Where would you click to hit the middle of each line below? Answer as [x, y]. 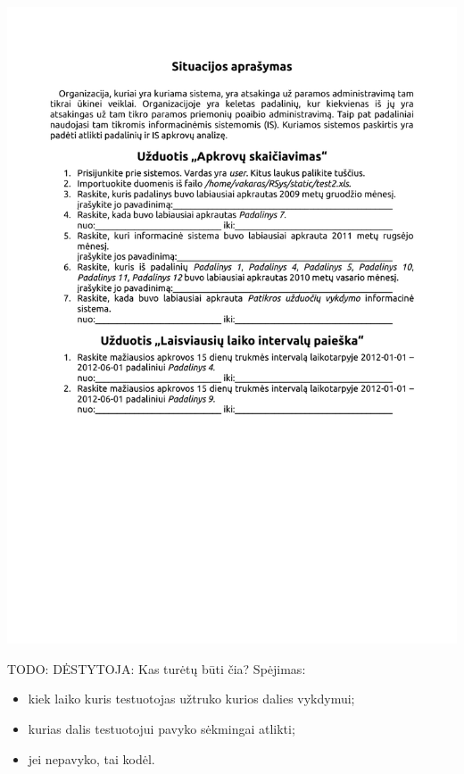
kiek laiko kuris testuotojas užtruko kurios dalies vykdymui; [191, 699]
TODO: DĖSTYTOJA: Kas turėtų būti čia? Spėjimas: [157, 668]
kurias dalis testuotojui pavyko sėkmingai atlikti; [162, 728]
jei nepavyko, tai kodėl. [91, 758]
